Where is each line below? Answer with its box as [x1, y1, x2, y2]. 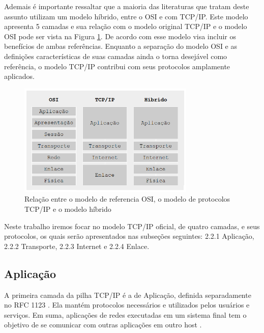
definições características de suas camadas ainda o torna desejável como [4, 50, 227, 61]
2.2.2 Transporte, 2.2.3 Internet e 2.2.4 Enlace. [4, 240, 150, 251]
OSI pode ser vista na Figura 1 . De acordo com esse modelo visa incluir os [4, 31, 236, 41]
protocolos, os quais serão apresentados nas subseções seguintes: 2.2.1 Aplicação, [4, 231, 254, 241]
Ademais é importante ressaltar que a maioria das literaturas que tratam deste [4, 1, 249, 11]
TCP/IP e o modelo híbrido [24, 203, 111, 214]
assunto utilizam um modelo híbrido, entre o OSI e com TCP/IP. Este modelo [4, 11, 248, 21]
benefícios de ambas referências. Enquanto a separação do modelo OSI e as [4, 41, 237, 51]
